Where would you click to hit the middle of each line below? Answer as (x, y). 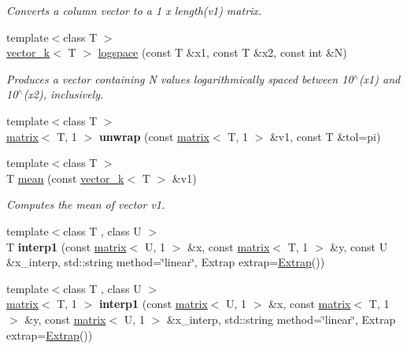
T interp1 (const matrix (67, 246)
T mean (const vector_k (65, 178)
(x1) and (379, 78)
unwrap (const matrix (154, 136)
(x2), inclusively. (63, 94)
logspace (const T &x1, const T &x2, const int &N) (222, 52)
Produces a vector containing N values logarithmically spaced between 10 (180, 78)
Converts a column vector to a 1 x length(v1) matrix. (134, 10)
